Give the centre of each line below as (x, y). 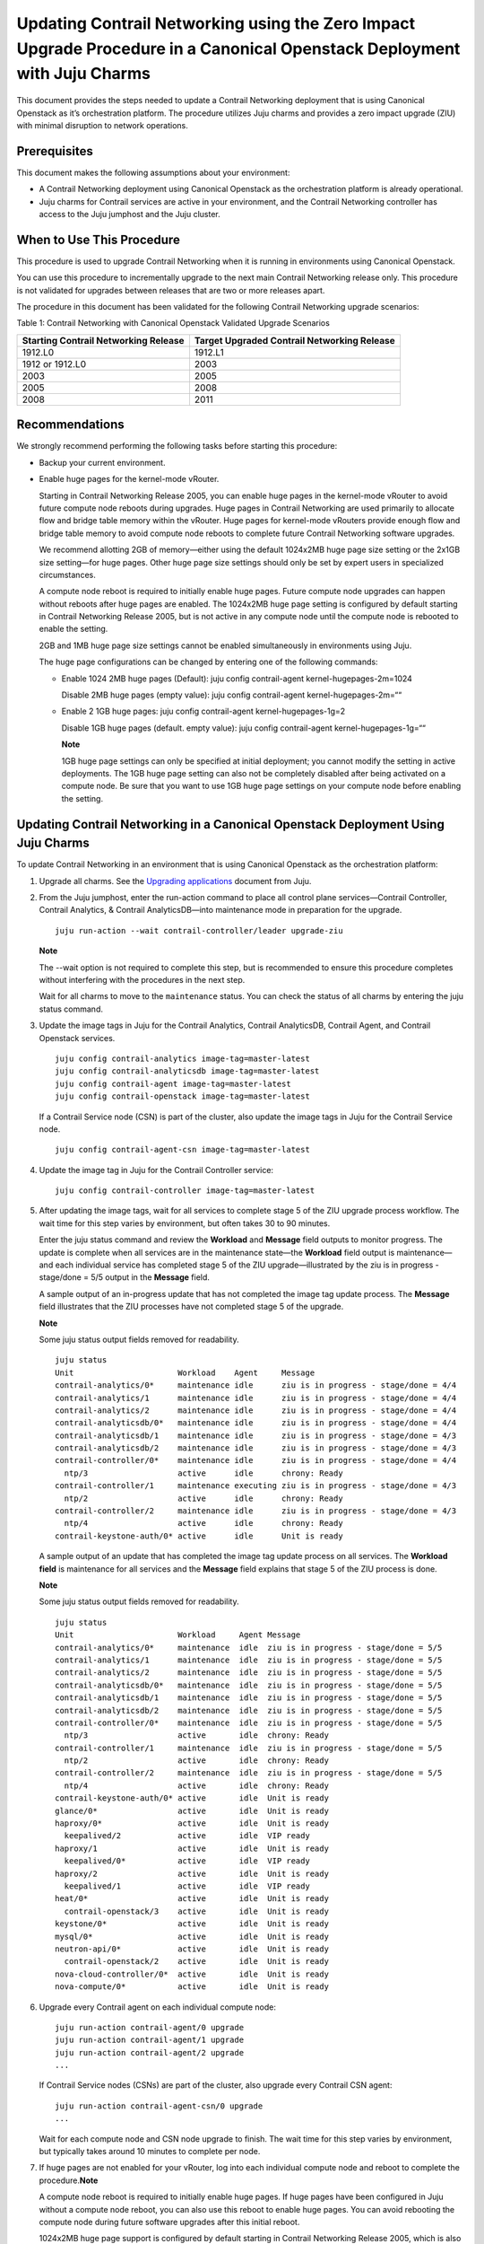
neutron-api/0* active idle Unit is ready (192, 1949)
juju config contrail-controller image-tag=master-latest (185, 1191)
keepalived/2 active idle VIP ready (187, 1836)
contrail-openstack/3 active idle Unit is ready (196, 1911)
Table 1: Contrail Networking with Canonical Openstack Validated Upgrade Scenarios (173, 323)
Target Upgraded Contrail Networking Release (294, 340)
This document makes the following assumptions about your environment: (153, 172)
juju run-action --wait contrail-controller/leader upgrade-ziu (199, 930)
